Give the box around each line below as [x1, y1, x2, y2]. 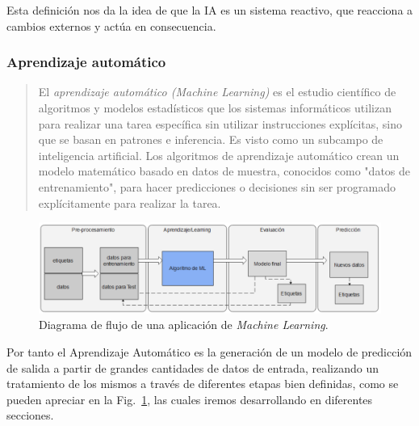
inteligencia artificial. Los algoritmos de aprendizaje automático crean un [38, 146, 400, 163]
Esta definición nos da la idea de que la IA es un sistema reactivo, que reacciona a [6, 2, 413, 18]
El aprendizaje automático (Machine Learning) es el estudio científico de [38, 83, 396, 100]
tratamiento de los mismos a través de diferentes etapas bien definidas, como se [6, 375, 399, 392]
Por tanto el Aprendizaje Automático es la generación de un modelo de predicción [6, 343, 413, 360]
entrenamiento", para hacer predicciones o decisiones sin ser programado [38, 178, 396, 195]
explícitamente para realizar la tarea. [38, 194, 221, 211]
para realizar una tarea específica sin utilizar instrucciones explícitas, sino [38, 115, 403, 132]
